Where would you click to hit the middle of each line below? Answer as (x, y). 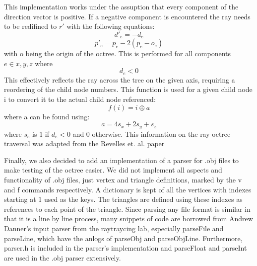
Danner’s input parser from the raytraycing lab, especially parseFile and (114, 228)
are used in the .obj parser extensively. (63, 257)
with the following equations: (111, 26)
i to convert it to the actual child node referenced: (80, 99)
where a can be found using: (47, 116)
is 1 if (41, 133)
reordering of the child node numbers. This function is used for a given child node (128, 89)
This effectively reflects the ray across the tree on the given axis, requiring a (120, 79)
